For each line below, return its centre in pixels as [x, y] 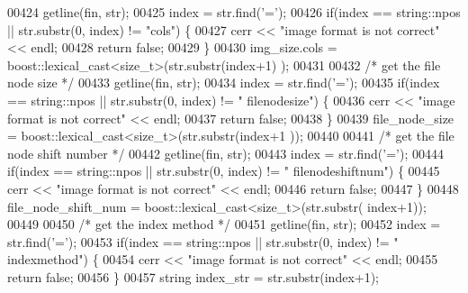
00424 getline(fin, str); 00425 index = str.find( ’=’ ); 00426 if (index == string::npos [234, 12]
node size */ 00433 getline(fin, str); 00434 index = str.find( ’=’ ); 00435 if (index [224, 82]
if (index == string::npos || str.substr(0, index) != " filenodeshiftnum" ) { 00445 [224, 171]
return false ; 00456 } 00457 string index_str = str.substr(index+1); [193, 276]
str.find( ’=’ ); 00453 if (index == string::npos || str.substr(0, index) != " [203, 241]
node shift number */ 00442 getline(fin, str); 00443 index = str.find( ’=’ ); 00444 [225, 153]
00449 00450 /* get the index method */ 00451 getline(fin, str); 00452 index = [224, 224]
